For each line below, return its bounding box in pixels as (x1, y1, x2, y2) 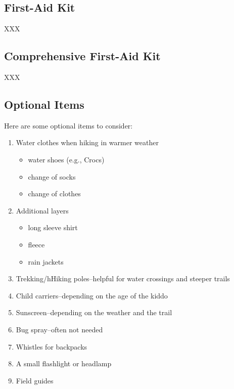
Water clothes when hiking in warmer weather (16, 137, 159, 148)
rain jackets (28, 256, 64, 267)
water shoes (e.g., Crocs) (28, 154, 105, 164)
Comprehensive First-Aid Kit (4, 48, 161, 64)
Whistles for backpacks (16, 341, 87, 352)
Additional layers (16, 205, 69, 215)
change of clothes (28, 188, 81, 199)
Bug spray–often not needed (16, 324, 103, 334)
